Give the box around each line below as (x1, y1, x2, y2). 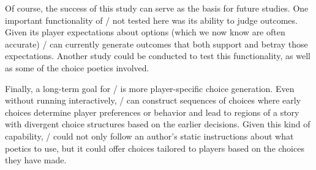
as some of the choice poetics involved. (5, 61, 149, 74)
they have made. (5, 154, 67, 166)
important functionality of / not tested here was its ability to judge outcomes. (5, 13, 298, 26)
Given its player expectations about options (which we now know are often (5, 26, 285, 38)
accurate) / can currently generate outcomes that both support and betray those (5, 37, 308, 50)
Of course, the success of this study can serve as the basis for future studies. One (5, 2, 309, 14)
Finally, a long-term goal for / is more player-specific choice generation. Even (5, 82, 295, 94)
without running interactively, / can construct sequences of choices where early (5, 94, 301, 107)
